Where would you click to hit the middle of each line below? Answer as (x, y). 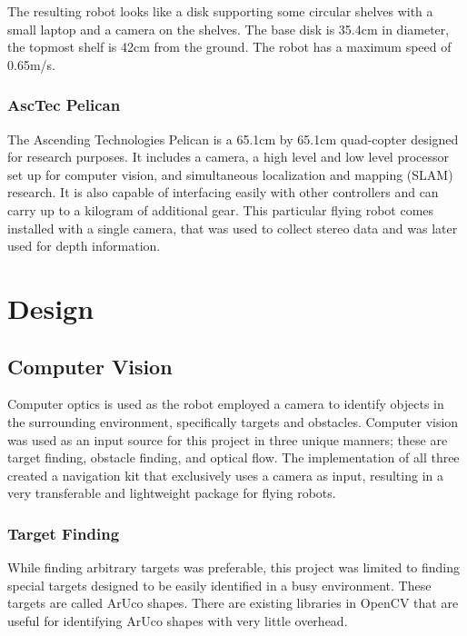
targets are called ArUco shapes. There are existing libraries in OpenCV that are (233, 603)
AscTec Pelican (64, 105)
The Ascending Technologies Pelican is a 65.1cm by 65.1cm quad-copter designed (233, 139)
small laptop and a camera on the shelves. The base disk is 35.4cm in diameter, (229, 29)
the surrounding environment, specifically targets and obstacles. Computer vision (233, 421)
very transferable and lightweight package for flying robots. (172, 493)
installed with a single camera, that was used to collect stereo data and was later (233, 228)
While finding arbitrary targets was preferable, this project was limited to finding (234, 567)
